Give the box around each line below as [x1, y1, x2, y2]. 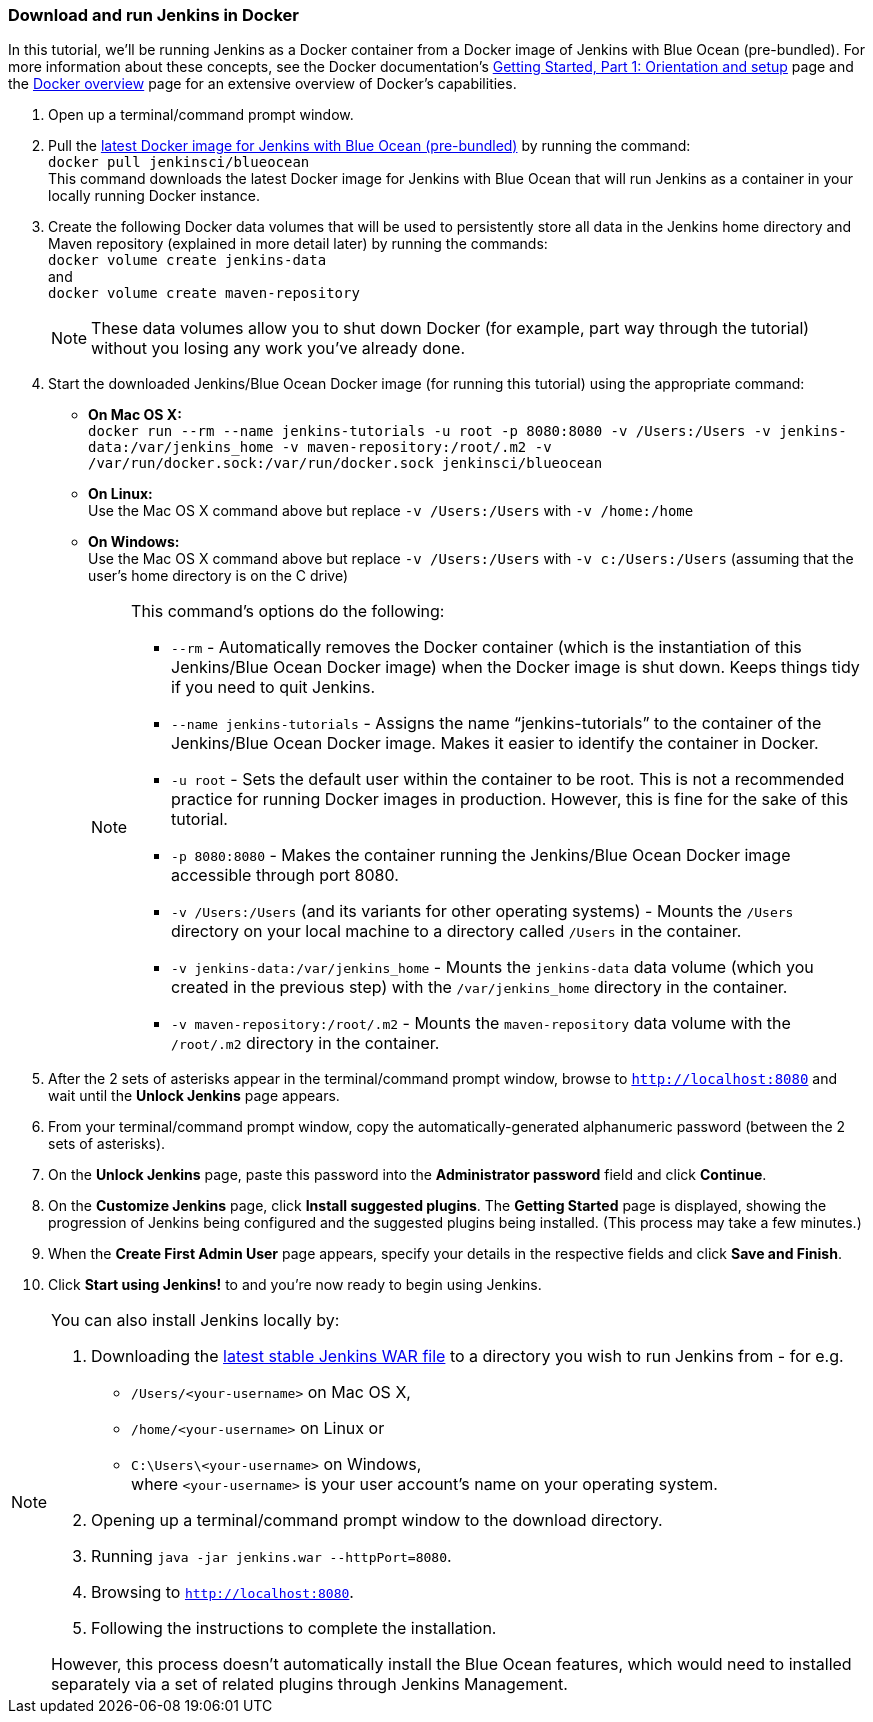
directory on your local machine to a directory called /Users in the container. [171, 921, 742, 942]
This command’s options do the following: [131, 601, 445, 622]
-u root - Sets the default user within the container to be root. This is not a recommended [171, 769, 845, 790]
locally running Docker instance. [48, 187, 260, 205]
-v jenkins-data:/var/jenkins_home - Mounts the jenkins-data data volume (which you [171, 957, 814, 978]
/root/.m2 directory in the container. [171, 1033, 440, 1054]
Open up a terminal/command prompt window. [48, 106, 354, 124]
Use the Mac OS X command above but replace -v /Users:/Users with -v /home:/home [88, 502, 694, 520]
